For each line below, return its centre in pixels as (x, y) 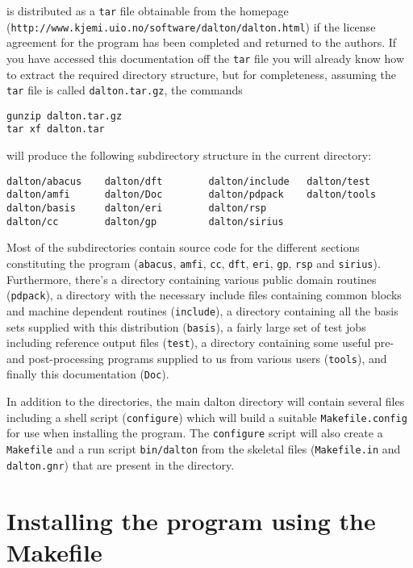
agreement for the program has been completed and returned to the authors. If (202, 42)
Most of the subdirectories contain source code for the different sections (183, 247)
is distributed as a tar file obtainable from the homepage (148, 10)
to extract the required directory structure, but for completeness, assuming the (201, 74)
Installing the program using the (191, 520)
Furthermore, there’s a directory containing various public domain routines (192, 279)
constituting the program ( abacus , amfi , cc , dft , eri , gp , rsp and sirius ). (194, 263)
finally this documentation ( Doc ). (88, 374)
